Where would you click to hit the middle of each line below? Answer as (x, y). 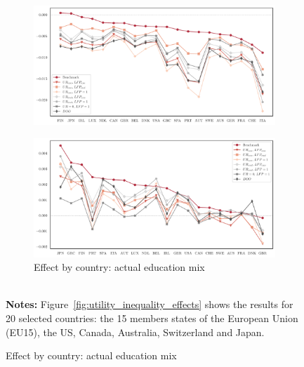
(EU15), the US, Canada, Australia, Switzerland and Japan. (135, 332)
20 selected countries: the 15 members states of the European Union (152, 318)
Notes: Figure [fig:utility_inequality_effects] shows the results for (150, 304)
